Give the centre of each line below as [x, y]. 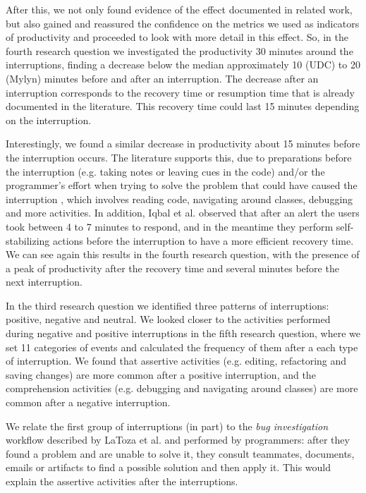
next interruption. [44, 282]
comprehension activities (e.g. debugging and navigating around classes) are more [182, 388]
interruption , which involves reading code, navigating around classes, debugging [179, 199]
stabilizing [28, 240]
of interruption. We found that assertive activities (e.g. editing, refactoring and [176, 361]
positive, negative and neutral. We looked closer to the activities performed [168, 319]
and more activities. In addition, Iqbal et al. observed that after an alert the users [183, 213]
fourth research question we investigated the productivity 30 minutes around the [179, 50]
